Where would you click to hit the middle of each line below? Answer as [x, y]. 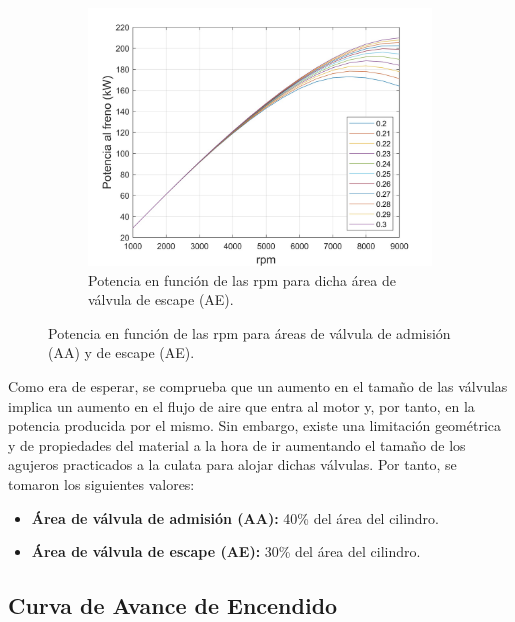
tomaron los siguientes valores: [101, 483]
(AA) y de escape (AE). [121, 352]
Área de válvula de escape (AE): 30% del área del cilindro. [226, 551]
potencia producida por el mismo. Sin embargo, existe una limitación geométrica [255, 425]
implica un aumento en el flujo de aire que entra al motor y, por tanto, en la [241, 405]
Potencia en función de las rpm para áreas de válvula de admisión [249, 332]
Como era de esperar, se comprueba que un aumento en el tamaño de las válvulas [258, 385]
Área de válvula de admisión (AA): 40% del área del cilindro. [235, 517]
